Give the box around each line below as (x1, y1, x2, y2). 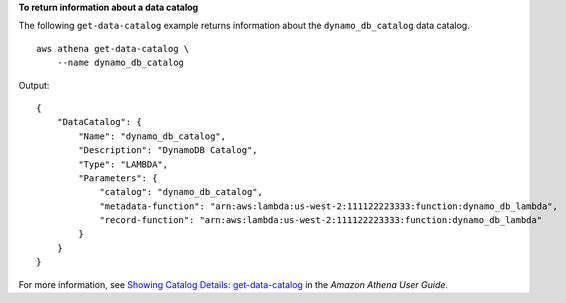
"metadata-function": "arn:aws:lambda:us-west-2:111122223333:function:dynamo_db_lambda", (99, 200, 559, 212)
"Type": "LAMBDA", (78, 158, 169, 170)
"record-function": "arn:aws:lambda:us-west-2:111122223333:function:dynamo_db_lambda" (99, 215, 543, 226)
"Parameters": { (78, 172, 158, 184)
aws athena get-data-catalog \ (36, 43, 190, 54)
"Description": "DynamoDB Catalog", (78, 145, 259, 156)
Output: (18, 79, 50, 91)
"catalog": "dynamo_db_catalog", (99, 186, 264, 198)
